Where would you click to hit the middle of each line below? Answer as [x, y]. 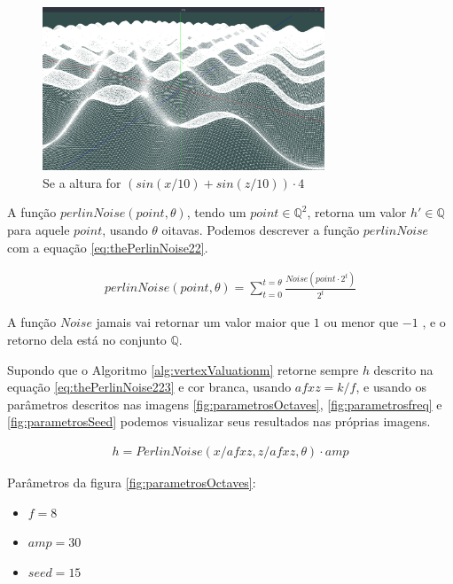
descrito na [403, 369]
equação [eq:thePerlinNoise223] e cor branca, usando [149, 387]
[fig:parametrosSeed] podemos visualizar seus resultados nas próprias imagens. [219, 421]
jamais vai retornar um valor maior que [203, 322]
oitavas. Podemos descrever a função [261, 229]
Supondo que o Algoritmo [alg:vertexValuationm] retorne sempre [183, 369]
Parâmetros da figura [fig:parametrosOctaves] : [132, 482]
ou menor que [361, 322]
